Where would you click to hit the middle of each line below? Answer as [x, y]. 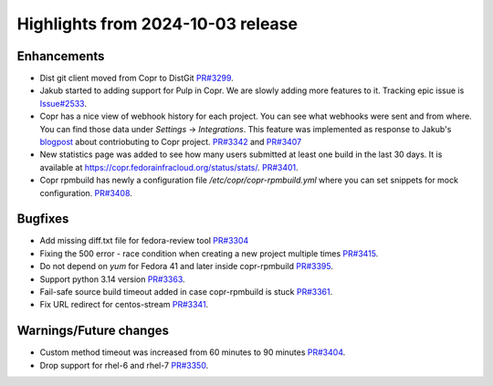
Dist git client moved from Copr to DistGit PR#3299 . [137, 78]
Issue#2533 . [63, 103]
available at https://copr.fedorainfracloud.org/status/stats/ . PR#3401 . [169, 167]
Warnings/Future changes [93, 331]
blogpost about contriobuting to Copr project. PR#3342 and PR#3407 [171, 142]
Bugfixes [43, 219]
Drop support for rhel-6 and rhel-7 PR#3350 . [124, 365]
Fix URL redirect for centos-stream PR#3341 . [124, 305]
